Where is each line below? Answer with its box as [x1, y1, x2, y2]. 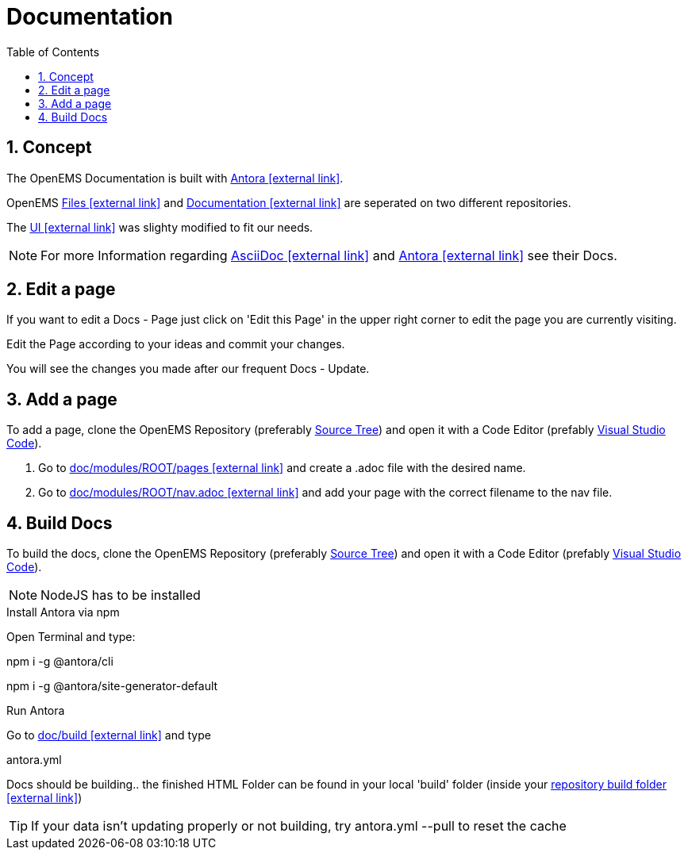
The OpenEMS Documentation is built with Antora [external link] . [6, 171, 344, 185]
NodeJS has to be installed [40, 587, 201, 604]
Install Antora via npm [6, 605, 120, 620]
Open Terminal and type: [6, 630, 136, 644]
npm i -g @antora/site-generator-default [6, 679, 218, 693]
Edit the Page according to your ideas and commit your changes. [6, 337, 345, 351]
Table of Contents [6, 44, 100, 59]
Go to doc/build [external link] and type [6, 728, 211, 743]
